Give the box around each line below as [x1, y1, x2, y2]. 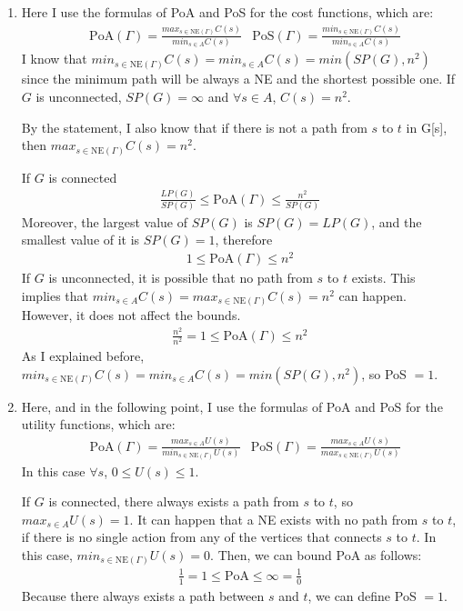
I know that [21, 49, 87, 68]
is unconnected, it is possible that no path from [48, 268, 313, 287]
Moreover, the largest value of [21, 212, 187, 231]
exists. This [351, 268, 416, 287]
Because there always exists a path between [21, 586, 265, 605]
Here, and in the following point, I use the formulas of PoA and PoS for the [21, 396, 443, 416]
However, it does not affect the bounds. [21, 305, 241, 325]
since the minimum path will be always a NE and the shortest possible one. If [21, 69, 456, 88]
